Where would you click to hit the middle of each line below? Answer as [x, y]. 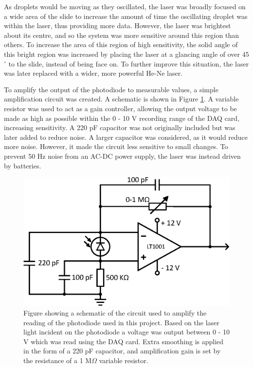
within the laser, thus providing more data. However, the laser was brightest [117, 25]
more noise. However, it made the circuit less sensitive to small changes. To [116, 146]
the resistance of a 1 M [58, 360]
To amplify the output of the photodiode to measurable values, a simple [111, 89]
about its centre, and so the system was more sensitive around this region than [121, 35]
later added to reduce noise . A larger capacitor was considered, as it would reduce [126, 137]
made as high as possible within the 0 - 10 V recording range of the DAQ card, [122, 118]
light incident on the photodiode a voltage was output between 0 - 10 [126, 332]
